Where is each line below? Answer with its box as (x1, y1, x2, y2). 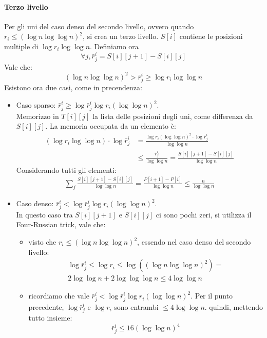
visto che (28, 236, 56, 247)
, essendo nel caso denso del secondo (137, 236, 251, 247)
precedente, (28, 301, 64, 312)
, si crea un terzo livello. (83, 31, 159, 42)
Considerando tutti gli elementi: (16, 164, 117, 175)
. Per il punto (190, 290, 233, 301)
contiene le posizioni (179, 31, 243, 42)
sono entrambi (114, 301, 159, 312)
